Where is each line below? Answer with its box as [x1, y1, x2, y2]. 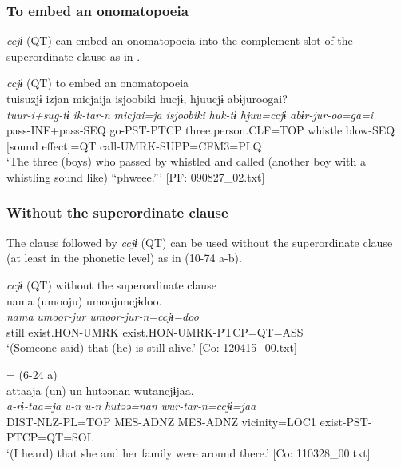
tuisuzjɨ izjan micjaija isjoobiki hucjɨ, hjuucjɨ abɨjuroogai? [6, 90, 288, 106]
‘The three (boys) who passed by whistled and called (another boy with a [6, 153, 366, 170]
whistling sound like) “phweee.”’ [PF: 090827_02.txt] [6, 168, 265, 185]
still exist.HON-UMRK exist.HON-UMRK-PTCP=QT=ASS [6, 323, 304, 340]
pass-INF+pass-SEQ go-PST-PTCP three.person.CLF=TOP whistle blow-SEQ [6, 122, 395, 138]
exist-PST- [320, 413, 372, 429]
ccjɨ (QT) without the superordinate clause [6, 276, 216, 293]
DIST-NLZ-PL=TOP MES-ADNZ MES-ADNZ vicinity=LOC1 [6, 413, 316, 429]
